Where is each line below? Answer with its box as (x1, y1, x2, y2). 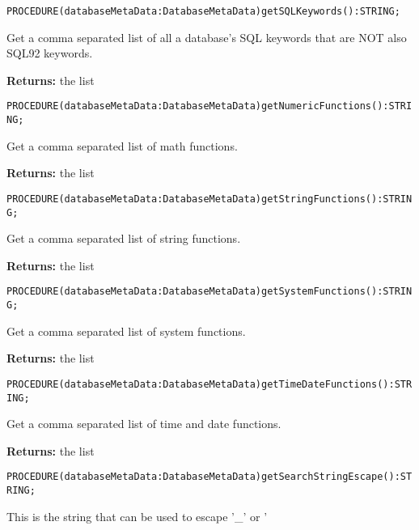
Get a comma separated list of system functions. (6, 322, 246, 339)
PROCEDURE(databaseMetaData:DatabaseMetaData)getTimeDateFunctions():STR (6, 378, 413, 390)
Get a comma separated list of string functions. (6, 230, 241, 247)
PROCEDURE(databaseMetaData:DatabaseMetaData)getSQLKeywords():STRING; (6, 6, 400, 17)
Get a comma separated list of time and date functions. (6, 415, 281, 432)
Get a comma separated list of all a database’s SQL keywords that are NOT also (6, 28, 407, 45)
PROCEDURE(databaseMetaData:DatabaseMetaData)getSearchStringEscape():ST (6, 471, 413, 483)
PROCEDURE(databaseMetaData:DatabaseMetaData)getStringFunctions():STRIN (6, 193, 413, 205)
